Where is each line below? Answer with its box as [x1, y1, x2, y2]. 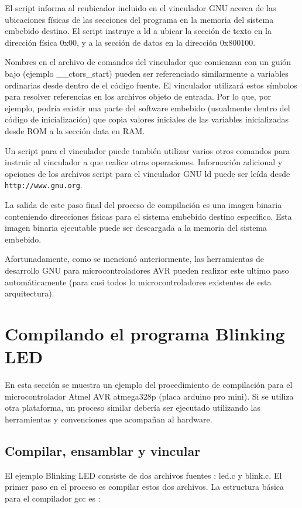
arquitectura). [5, 287, 54, 299]
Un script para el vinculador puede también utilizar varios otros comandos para [5, 144, 290, 156]
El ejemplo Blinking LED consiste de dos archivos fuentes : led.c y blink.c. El [5, 469, 282, 481]
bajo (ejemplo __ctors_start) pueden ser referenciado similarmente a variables [5, 67, 289, 79]
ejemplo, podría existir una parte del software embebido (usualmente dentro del [5, 101, 290, 114]
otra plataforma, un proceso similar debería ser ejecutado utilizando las [5, 401, 260, 414]
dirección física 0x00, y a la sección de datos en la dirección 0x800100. [5, 36, 256, 48]
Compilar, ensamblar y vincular [5, 441, 201, 459]
